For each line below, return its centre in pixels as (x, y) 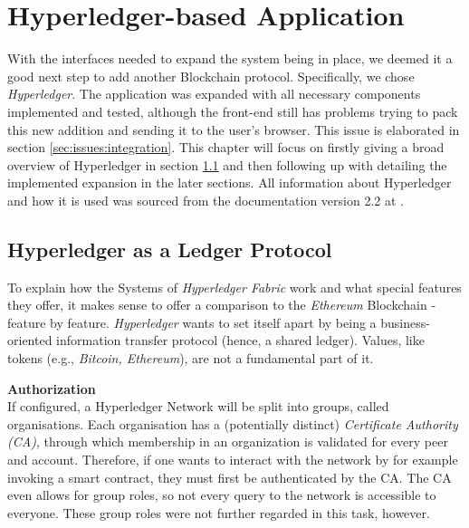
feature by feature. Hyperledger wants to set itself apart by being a (192, 322)
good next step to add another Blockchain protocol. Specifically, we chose (211, 76)
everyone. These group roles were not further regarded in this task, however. (219, 512)
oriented (30, 340)
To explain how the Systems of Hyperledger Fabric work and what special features (234, 287)
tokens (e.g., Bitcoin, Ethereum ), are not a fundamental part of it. (191, 358)
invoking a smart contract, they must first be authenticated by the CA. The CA (230, 477)
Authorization (52, 388)
